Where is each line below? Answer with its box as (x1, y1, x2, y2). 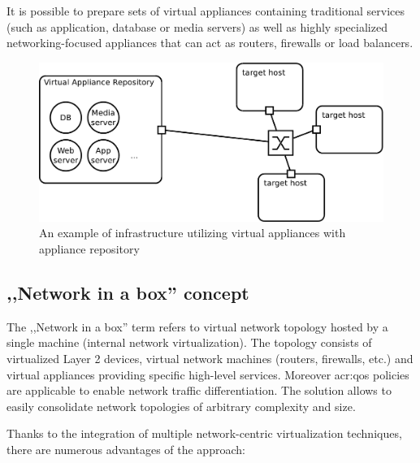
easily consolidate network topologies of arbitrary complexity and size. (6, 397, 356, 414)
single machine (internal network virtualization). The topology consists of (6, 334, 372, 351)
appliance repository (39, 240, 140, 257)
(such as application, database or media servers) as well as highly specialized (6, 18, 388, 35)
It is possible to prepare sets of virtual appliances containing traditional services (6, 2, 405, 19)
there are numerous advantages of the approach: (6, 440, 245, 457)
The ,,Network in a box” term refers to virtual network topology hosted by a (6, 318, 388, 335)
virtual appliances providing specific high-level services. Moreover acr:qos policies (6, 366, 409, 383)
